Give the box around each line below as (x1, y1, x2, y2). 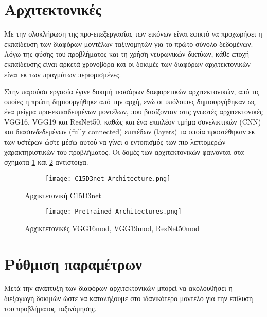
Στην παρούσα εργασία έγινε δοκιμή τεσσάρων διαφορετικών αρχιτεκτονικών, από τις (4, 86, 260, 97)
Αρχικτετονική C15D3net (25, 189, 102, 200)
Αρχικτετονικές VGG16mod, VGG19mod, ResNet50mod (25, 222, 200, 233)
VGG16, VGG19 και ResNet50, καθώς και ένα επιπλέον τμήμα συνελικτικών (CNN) (4, 116, 261, 127)
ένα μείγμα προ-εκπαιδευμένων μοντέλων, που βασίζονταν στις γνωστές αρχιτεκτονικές (4, 106, 263, 117)
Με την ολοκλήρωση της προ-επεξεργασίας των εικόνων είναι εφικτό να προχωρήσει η (4, 28, 262, 39)
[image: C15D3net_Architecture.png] (45, 174, 171, 182)
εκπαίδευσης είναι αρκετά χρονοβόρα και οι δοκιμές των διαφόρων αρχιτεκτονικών (4, 58, 251, 69)
